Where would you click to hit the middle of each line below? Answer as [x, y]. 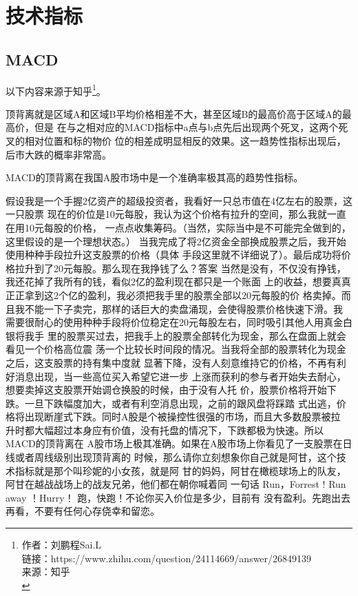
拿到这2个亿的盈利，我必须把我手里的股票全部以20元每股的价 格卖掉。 [183, 295]
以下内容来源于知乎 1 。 [56, 90]
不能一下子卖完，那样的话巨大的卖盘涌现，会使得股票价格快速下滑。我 [183, 308]
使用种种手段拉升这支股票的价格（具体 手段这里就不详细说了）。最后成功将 [173, 255]
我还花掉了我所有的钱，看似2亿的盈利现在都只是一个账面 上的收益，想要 [169, 281]
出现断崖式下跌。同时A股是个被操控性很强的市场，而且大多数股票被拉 [182, 417]
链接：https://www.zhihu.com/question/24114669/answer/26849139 [167, 558]
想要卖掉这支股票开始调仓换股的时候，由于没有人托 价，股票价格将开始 [166, 390]
